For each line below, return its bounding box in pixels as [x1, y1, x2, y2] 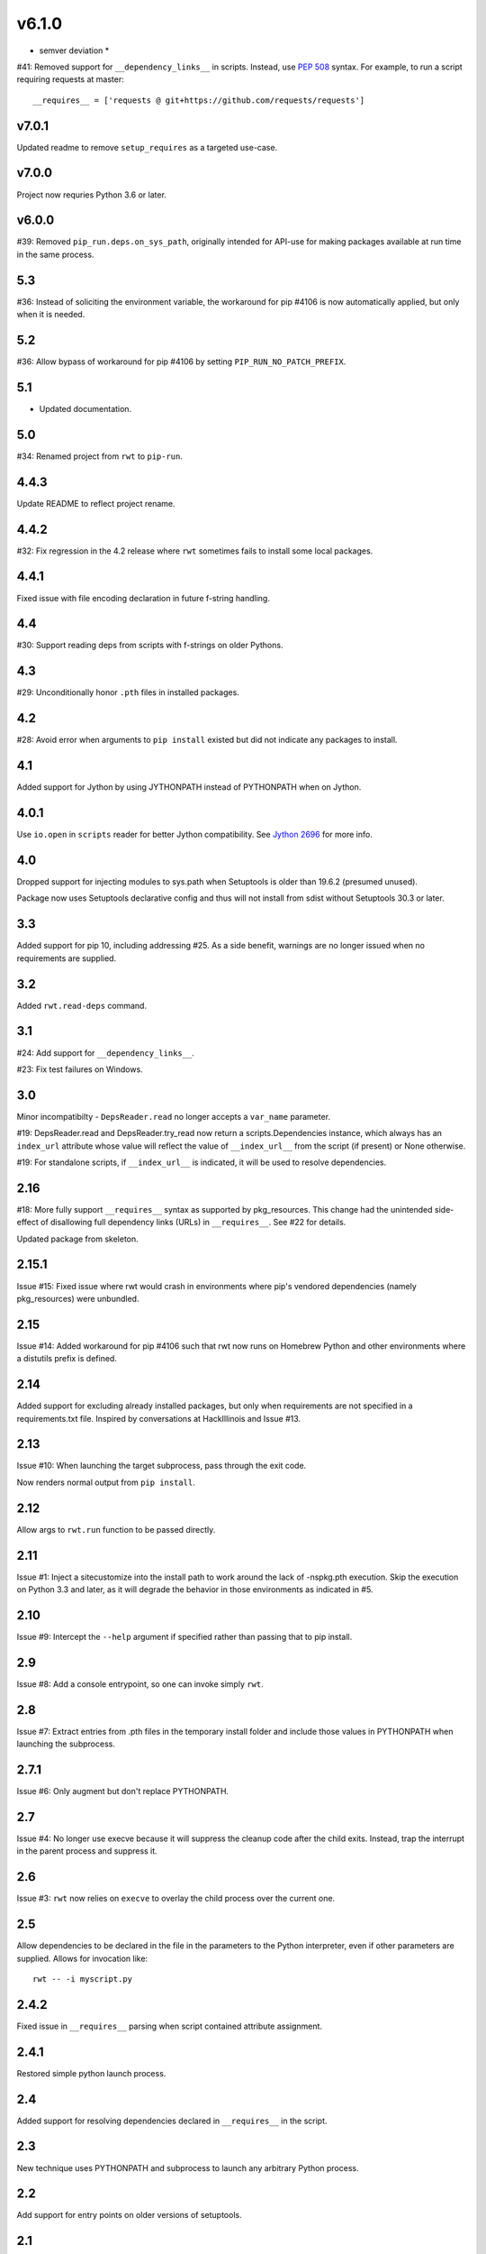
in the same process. [16, 249, 94, 260]
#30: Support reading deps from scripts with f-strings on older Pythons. [16, 640, 283, 651]
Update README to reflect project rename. [16, 498, 175, 509]
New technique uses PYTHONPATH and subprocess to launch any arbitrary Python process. [16, 2162, 359, 2173]
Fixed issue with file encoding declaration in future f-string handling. [16, 592, 270, 603]
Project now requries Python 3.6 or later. [16, 189, 166, 200]
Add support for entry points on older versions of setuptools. [16, 2210, 242, 2221]
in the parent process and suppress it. [16, 1846, 157, 1856]
